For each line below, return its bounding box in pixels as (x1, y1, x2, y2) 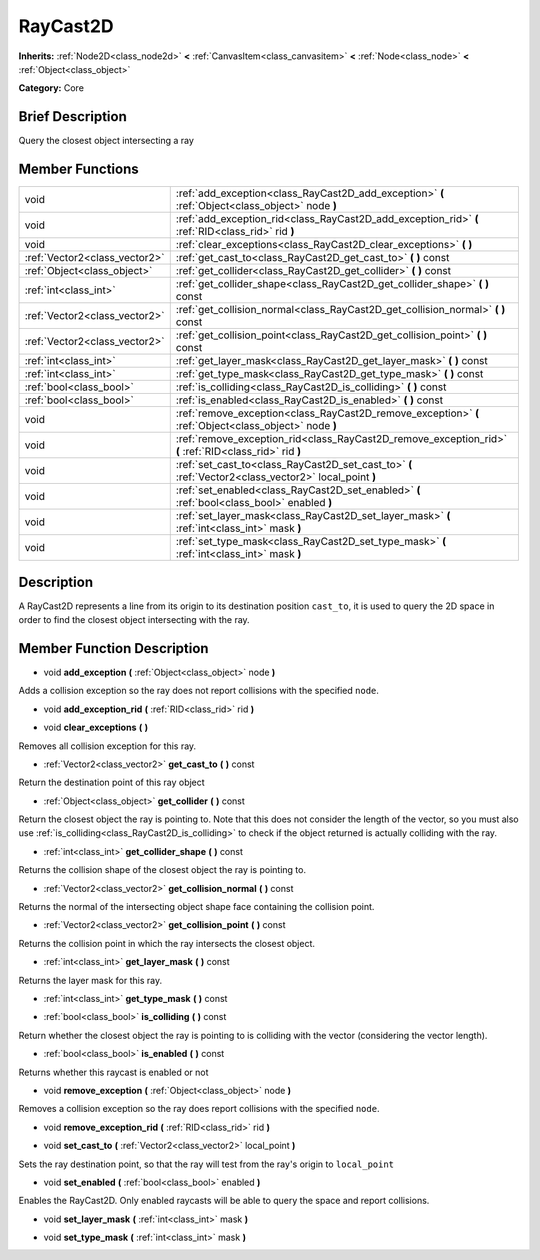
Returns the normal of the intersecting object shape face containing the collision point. (18, 901, 375, 913)
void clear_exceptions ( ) (43, 721, 149, 734)
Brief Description (18, 108, 127, 125)
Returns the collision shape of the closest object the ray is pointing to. (18, 864, 307, 876)
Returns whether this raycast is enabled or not (18, 1066, 209, 1078)
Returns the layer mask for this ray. (18, 974, 163, 986)
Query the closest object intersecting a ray (18, 135, 195, 147)
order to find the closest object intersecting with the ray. (18, 614, 250, 626)
